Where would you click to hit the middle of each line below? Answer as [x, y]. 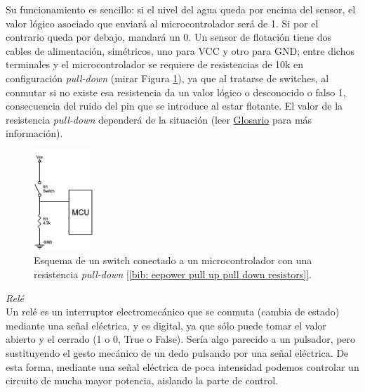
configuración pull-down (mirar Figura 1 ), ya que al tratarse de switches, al [167, 78]
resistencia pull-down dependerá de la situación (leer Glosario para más [159, 119]
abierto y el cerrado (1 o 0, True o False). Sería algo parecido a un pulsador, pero [181, 339]
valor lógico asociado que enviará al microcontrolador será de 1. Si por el [162, 23]
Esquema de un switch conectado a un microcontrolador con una [173, 260]
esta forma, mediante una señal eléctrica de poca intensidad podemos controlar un [182, 366]
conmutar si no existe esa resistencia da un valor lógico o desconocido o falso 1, [176, 92]
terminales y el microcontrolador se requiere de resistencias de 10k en [155, 64]
